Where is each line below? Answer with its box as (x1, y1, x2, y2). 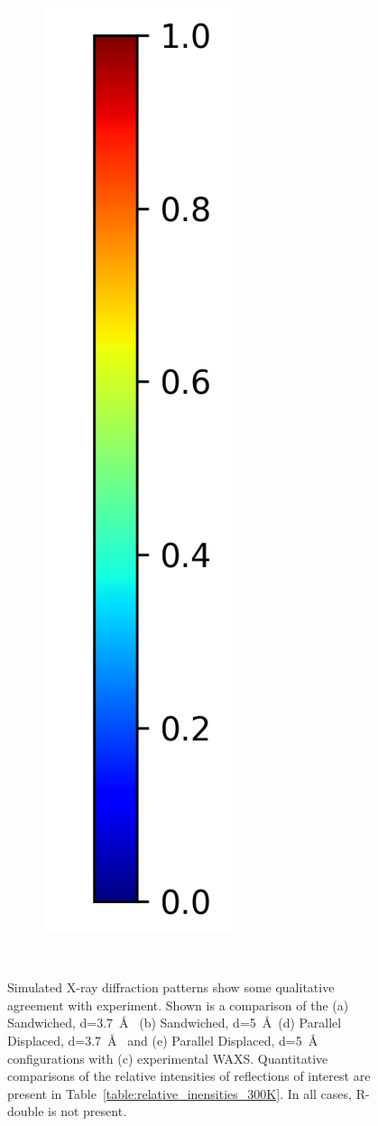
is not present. (48, 1102, 127, 1121)
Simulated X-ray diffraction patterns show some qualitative (7, 978, 335, 997)
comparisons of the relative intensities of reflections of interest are (7, 1066, 371, 1085)
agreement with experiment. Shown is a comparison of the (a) (7, 995, 349, 1014)
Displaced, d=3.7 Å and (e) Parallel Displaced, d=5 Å (7, 1030, 318, 1049)
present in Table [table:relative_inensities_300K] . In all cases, (7, 1084, 352, 1103)
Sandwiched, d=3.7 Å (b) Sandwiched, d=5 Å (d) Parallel (7, 1013, 342, 1032)
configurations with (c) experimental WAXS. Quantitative (7, 1048, 328, 1067)
